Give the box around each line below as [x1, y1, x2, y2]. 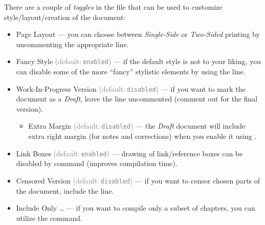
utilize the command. [16, 212, 82, 223]
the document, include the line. [16, 185, 114, 196]
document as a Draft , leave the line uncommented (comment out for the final [16, 93, 258, 104]
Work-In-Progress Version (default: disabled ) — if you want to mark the [16, 83, 246, 94]
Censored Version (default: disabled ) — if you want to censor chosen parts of [16, 175, 260, 186]
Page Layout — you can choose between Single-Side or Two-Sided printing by [16, 29, 260, 39]
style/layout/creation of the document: [4, 11, 126, 22]
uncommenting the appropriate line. [16, 38, 129, 49]
